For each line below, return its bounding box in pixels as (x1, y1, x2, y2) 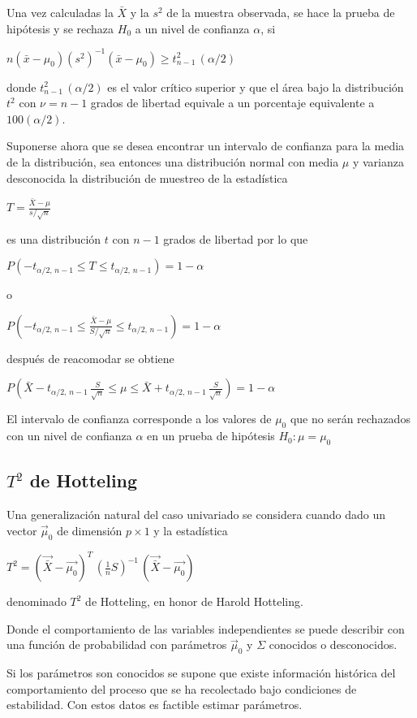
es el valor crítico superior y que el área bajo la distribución (107, 78, 404, 95)
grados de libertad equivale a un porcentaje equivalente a (90, 94, 375, 111)
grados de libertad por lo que (163, 230, 308, 247)
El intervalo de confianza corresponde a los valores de (6, 410, 272, 427)
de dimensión (57, 521, 123, 538)
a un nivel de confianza (135, 19, 250, 37)
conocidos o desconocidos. (269, 636, 398, 653)
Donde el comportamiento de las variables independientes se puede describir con (6, 620, 405, 637)
